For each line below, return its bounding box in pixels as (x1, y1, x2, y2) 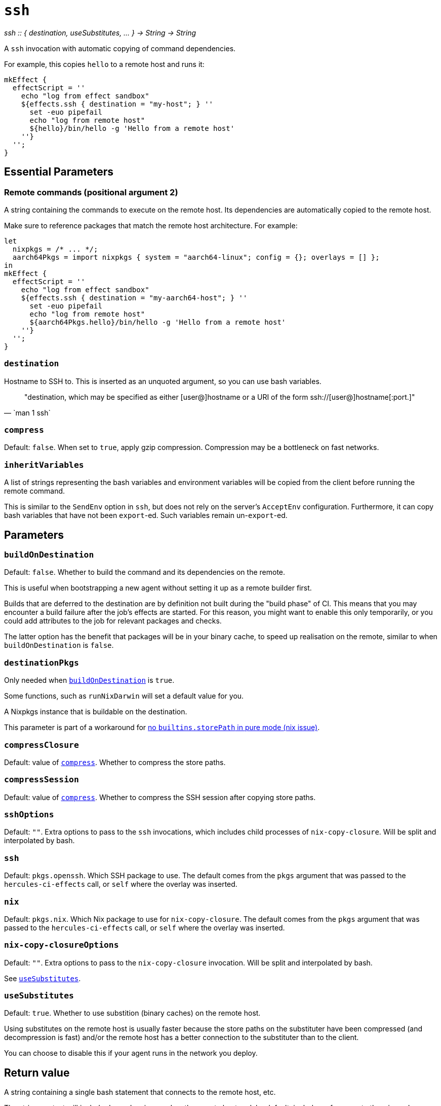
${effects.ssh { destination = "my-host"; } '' (21, 99, 214, 108)
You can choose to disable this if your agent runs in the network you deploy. (4, 1049, 258, 1058)
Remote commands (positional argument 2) (4, 187, 178, 197)
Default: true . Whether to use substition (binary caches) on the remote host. (4, 1009, 261, 1018)
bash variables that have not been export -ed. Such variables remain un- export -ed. (4, 511, 288, 520)
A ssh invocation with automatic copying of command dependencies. (4, 44, 236, 53)
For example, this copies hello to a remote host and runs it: (4, 59, 205, 68)
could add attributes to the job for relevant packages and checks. (4, 616, 222, 626)
